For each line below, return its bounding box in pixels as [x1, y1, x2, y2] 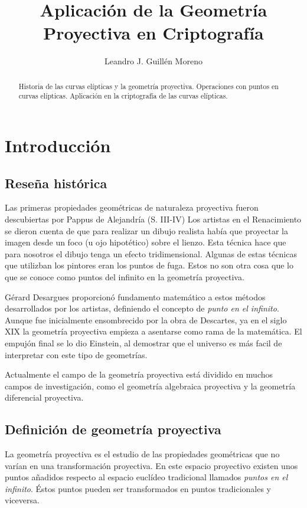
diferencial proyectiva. [5, 391, 84, 404]
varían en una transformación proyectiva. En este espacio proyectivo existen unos [5, 459, 298, 471]
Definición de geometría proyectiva [5, 420, 221, 438]
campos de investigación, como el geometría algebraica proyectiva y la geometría [5, 379, 296, 392]
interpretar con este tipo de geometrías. [5, 348, 148, 360]
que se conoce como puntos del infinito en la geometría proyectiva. [5, 270, 244, 283]
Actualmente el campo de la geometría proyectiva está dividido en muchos [5, 368, 273, 381]
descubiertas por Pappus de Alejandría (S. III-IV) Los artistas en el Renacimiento [5, 213, 302, 225]
